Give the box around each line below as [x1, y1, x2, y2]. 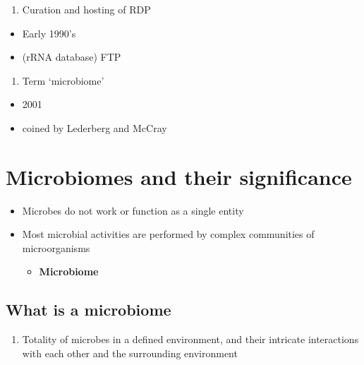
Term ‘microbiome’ [22, 73, 104, 88]
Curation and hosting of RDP [22, 2, 151, 16]
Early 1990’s [22, 25, 76, 40]
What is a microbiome [6, 299, 171, 321]
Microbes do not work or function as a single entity [22, 203, 244, 217]
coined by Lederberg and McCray [22, 120, 167, 135]
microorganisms [22, 240, 90, 255]
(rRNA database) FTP [22, 49, 121, 64]
